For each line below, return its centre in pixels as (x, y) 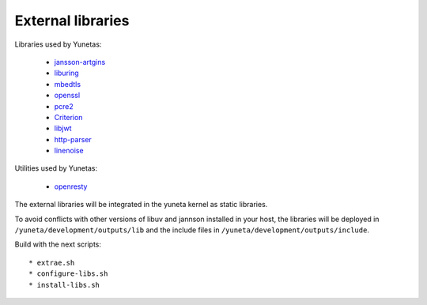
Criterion (68, 117)
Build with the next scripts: (58, 244)
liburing (66, 73)
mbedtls (68, 84)
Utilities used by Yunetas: (56, 168)
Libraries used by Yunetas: (58, 44)
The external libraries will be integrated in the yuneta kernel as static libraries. (141, 205)
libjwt (63, 128)
